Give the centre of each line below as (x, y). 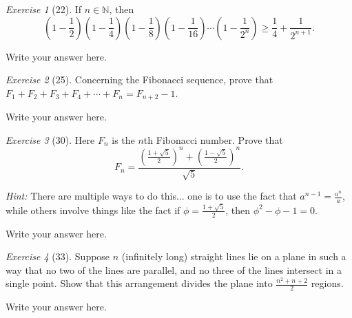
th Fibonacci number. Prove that (213, 139)
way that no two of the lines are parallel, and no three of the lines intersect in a (174, 269)
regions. (327, 283)
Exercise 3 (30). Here (50, 139)
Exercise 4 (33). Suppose (58, 256)
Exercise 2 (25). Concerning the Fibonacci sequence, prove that (139, 79)
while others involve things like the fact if (93, 210)
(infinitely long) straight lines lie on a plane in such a (234, 256)
